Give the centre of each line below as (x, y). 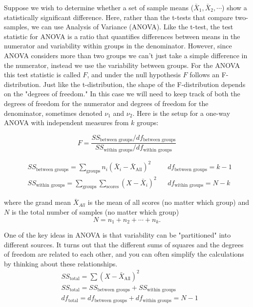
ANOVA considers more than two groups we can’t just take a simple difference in (126, 55)
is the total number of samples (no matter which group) (95, 211)
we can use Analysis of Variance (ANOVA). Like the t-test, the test (132, 27)
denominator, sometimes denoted (53, 113)
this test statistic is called (42, 75)
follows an (205, 75)
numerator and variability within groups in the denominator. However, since (118, 46)
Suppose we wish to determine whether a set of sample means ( (99, 7)
